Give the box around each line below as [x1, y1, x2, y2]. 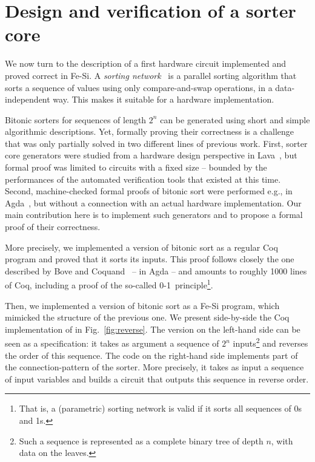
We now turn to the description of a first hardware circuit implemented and [5, 57, 286, 70]
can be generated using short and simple [160, 113, 310, 126]
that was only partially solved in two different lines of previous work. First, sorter [5, 137, 308, 149]
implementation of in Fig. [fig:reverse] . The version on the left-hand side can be [5, 322, 300, 335]
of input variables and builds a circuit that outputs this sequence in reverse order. [5, 372, 309, 385]
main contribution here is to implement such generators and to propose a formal [5, 208, 303, 221]
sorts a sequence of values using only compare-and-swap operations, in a [5, 81, 273, 93]
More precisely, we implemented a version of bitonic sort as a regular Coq [5, 240, 278, 253]
